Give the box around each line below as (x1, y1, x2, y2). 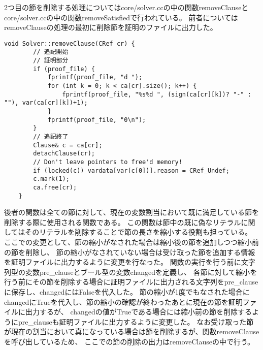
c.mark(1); (33, 175, 70, 183)
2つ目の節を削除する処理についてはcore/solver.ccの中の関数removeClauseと (4, 2, 249, 12)
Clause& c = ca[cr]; (33, 141, 103, 149)
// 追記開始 (33, 48, 69, 56)
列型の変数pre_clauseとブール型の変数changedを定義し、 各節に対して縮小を (4, 266, 257, 277)
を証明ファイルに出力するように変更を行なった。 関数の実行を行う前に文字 (4, 257, 255, 267)
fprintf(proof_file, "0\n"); (47, 116, 146, 123)
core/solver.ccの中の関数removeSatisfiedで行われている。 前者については (4, 12, 238, 22)
